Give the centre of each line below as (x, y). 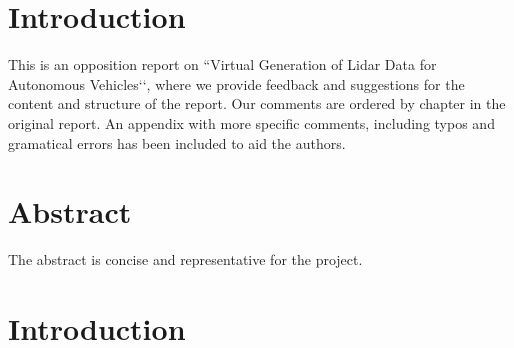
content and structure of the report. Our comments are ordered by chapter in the (257, 103)
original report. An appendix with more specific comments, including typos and (251, 122)
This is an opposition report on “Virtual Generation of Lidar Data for (222, 64)
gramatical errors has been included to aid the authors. (177, 142)
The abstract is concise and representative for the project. (185, 259)
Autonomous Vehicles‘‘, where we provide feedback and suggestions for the (236, 83)
